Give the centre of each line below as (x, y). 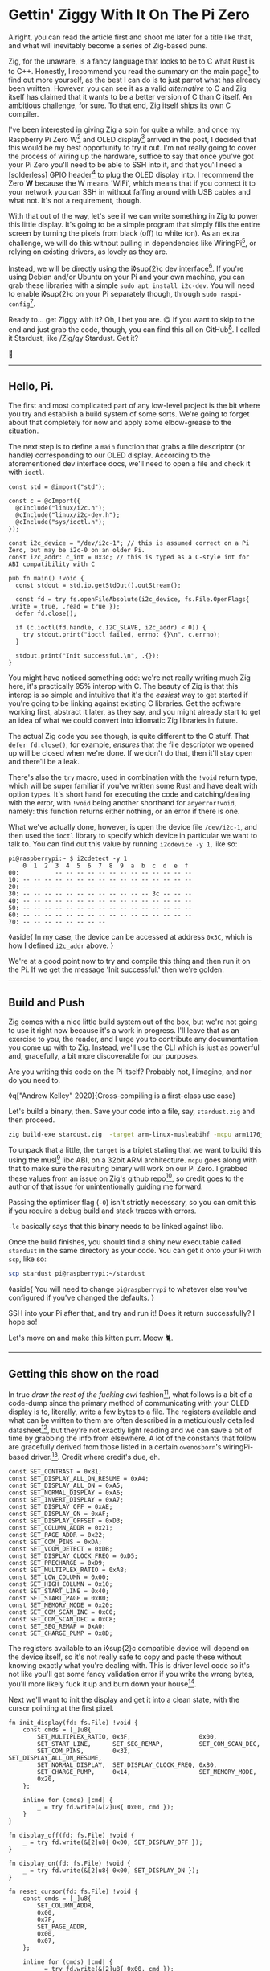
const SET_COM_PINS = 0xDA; (55, 1542)
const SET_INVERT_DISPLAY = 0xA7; (66, 1500)
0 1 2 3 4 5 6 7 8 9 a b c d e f (106, 866)
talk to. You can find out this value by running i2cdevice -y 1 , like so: (123, 844)
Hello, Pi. (31, 386)
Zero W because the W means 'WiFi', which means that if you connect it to (132, 183)
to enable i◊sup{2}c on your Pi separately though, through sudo (112, 294)
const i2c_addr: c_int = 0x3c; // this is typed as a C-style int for (129, 557)
